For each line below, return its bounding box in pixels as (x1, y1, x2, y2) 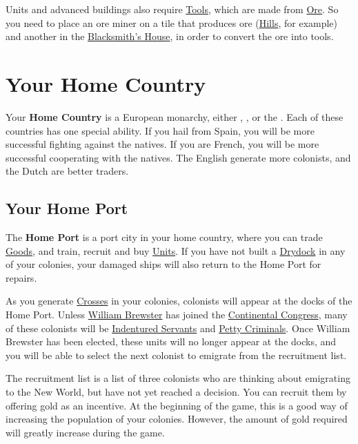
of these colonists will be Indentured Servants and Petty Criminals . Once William (6, 320, 350, 335)
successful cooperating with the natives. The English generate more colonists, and (6, 150, 351, 164)
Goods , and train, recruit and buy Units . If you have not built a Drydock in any (6, 243, 346, 258)
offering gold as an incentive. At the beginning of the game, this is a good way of (6, 398, 348, 412)
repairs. (6, 270, 37, 284)
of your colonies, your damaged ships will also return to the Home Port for (6, 257, 321, 271)
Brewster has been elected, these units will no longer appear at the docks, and (6, 334, 337, 349)
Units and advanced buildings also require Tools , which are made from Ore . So (6, 2, 339, 16)
